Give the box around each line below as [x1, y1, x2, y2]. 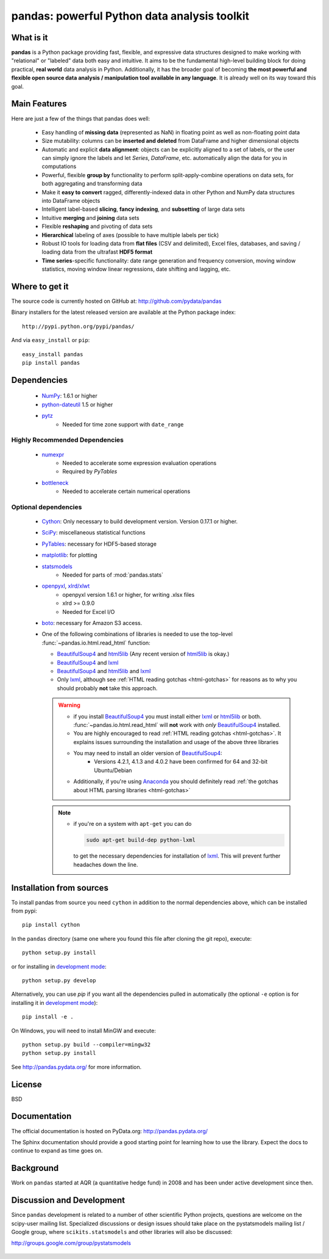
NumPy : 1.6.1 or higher [41, 392, 97, 400]
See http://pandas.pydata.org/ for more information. [11, 1063, 142, 1070]
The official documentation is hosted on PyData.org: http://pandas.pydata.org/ [11, 1127, 208, 1134]
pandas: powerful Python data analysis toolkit [11, 9, 250, 23]
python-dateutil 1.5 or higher [41, 401, 113, 408]
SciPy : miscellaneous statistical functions [41, 529, 146, 536]
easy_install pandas [22, 351, 83, 357]
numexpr [41, 451, 65, 458]
